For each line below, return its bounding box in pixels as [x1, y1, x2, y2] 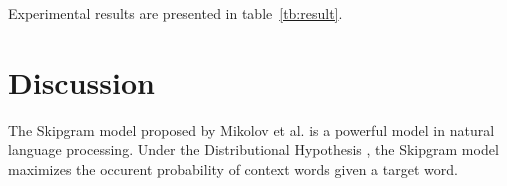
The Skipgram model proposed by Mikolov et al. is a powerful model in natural [8, 119, 495, 140]
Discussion [8, 61, 155, 102]
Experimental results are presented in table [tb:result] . [8, 3, 343, 23]
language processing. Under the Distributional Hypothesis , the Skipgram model [8, 139, 499, 160]
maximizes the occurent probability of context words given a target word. [8, 158, 458, 179]
